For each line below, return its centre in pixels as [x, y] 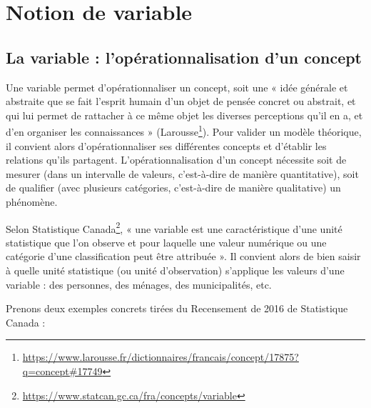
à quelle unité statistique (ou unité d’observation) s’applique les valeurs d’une [175, 270]
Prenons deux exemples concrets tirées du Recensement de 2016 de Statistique [177, 308]
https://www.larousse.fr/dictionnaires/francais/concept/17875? [161, 357]
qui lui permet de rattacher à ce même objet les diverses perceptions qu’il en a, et [184, 115]
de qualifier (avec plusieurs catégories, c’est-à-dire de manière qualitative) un [173, 188]
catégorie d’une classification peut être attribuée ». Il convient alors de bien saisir [183, 256]
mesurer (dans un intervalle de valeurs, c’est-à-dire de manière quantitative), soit [182, 173]
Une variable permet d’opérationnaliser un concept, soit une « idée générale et [177, 87]
